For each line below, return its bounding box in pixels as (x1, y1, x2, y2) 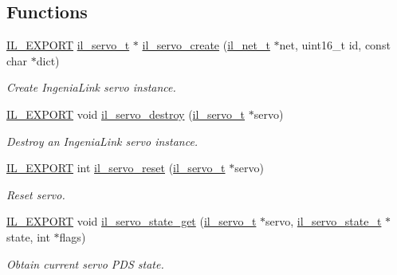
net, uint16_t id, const (279, 37, 391, 53)
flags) (59, 228, 86, 245)
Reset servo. (6, 186, 65, 202)
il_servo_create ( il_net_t (142, 37, 270, 53)
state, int (6, 228, 50, 245)
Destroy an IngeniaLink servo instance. (6, 132, 198, 149)
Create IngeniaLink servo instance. (6, 79, 176, 96)
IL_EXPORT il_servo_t (6, 37, 130, 53)
